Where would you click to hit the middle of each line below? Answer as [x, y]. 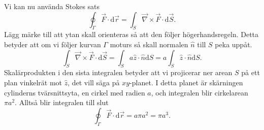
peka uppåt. [234, 44]
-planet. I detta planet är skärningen [186, 82]
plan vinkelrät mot [33, 82]
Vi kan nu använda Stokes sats [52, 6]
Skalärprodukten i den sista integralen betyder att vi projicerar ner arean [118, 72]
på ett [251, 72]
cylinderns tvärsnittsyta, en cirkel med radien [75, 92]
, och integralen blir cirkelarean [200, 92]
